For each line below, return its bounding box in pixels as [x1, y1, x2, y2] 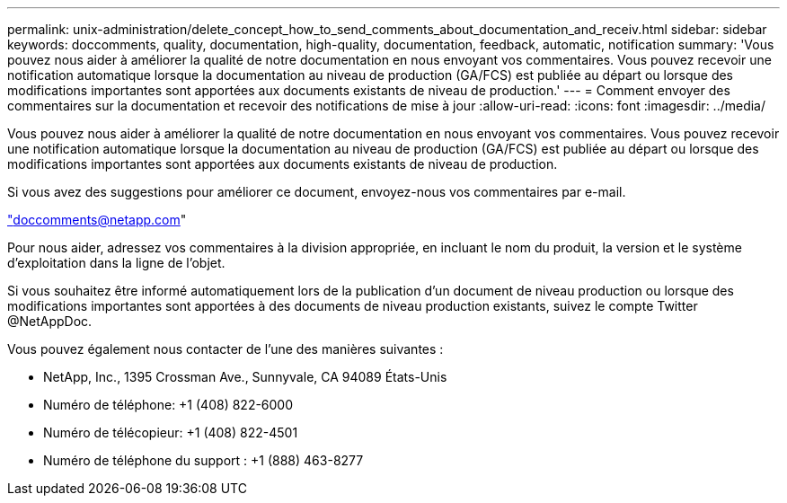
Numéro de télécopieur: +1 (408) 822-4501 [43, 425, 298, 440]
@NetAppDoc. [7, 313, 93, 329]
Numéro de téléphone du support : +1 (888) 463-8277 [43, 453, 364, 468]
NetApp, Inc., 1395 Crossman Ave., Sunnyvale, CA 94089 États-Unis [43, 369, 447, 384]
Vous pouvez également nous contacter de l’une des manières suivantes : [7, 341, 444, 357]
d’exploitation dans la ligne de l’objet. [7, 255, 225, 270]
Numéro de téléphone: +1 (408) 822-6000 [43, 397, 294, 412]
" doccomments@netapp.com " [7, 212, 187, 227]
